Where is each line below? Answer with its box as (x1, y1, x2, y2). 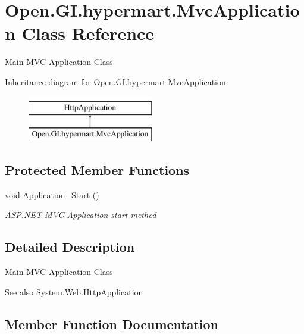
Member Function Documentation (5, 314, 219, 333)
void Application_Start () (5, 188, 99, 201)
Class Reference (21, 21, 155, 45)
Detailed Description (5, 238, 135, 256)
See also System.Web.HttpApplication (5, 285, 143, 298)
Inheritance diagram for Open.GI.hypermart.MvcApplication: (5, 75, 228, 88)
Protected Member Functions (5, 161, 190, 179)
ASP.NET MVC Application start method (5, 208, 156, 221)
